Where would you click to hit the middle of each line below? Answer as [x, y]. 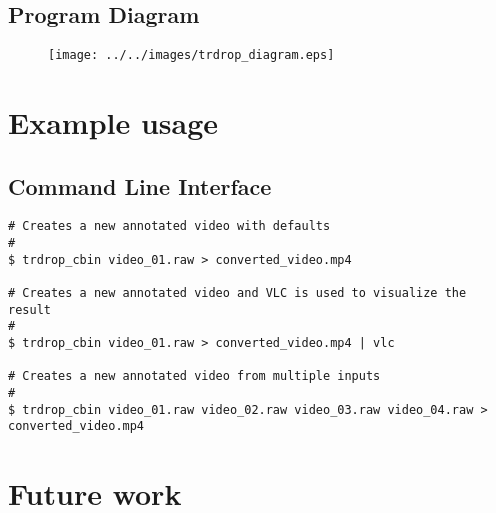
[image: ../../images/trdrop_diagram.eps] [191, 55]
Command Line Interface [140, 185]
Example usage [113, 122]
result [29, 309]
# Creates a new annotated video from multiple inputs [194, 376]
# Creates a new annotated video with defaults [169, 226]
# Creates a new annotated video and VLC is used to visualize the [237, 293]
